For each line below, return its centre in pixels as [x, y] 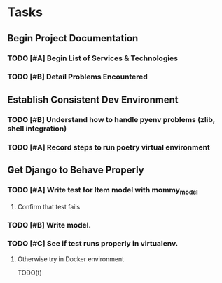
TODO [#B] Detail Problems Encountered [78, 77]
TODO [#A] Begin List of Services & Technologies [93, 58]
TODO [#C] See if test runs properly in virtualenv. [93, 244]
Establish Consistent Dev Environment [93, 99]
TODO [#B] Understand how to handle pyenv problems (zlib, [111, 119]
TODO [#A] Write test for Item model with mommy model [103, 191]
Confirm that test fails [49, 206]
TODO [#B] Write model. [49, 225]
